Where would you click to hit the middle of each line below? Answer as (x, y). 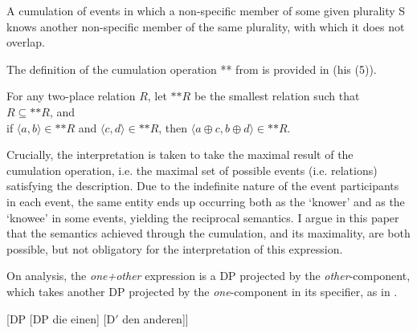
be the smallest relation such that (277, 96)
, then (173, 127)
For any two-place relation (71, 96)
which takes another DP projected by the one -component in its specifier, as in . (202, 291)
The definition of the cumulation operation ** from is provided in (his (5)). (192, 69)
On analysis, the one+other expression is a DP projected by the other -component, (208, 276)
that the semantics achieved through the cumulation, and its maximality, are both (208, 233)
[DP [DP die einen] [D (61, 318)
